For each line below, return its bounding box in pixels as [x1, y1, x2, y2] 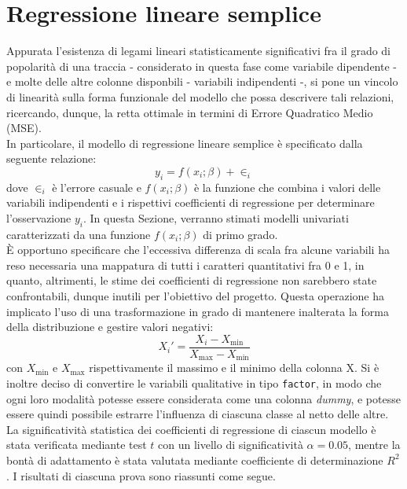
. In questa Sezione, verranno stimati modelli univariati [82, 209, 349, 226]
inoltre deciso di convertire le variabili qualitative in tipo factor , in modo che [6, 374, 382, 391]
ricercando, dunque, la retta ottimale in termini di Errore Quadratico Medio [6, 104, 373, 120]
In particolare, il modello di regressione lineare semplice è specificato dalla [6, 134, 363, 151]
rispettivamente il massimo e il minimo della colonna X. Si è [89, 359, 379, 376]
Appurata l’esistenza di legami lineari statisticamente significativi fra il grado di [6, 42, 391, 59]
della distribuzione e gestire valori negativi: [6, 318, 214, 335]
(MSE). [6, 119, 42, 136]
